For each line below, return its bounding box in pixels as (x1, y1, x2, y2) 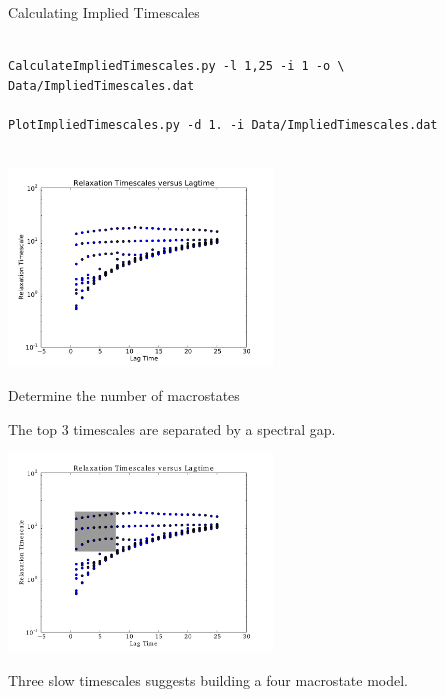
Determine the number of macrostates (8, 384, 240, 405)
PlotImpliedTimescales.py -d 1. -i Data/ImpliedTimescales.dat (8, 117, 438, 132)
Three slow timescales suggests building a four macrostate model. (8, 669, 408, 690)
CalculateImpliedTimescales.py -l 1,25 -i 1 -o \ (8, 59, 345, 74)
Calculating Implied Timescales (8, 2, 200, 22)
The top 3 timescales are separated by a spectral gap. (8, 418, 336, 439)
